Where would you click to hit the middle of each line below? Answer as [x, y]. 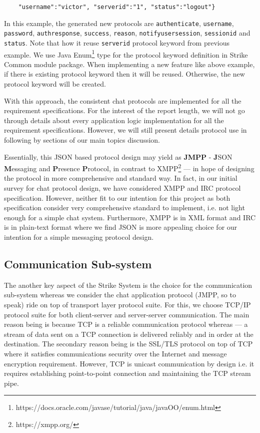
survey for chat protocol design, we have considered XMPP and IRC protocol [122, 188]
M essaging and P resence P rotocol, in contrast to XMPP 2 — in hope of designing [129, 167]
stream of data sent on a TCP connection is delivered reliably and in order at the [129, 334]
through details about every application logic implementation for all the [114, 120]
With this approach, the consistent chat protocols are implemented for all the [123, 100]
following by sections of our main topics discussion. [82, 140]
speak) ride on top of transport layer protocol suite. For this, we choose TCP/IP [127, 305]
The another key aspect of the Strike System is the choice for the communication [128, 285]
